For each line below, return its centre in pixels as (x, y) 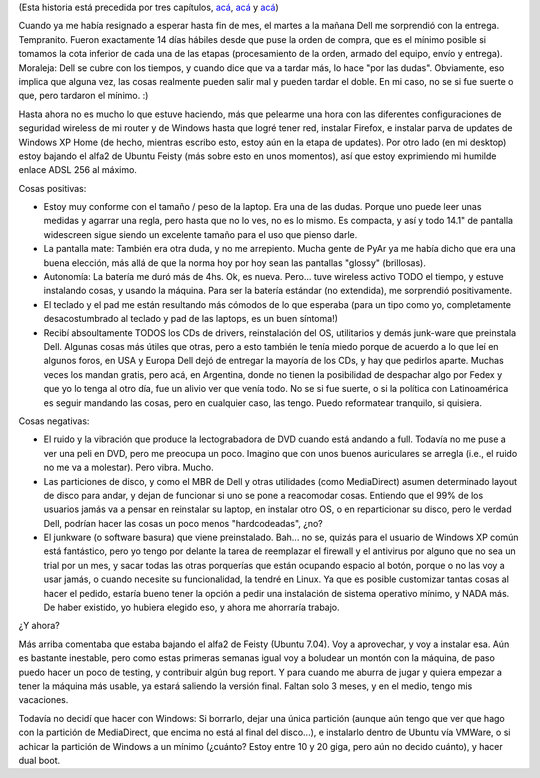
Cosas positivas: (52, 188)
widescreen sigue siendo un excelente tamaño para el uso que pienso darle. (200, 234)
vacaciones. (43, 700)
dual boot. (39, 760)
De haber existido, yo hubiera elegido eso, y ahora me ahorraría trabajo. (191, 607)
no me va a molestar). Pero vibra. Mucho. (128, 467)
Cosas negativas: (54, 421)
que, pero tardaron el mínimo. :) (83, 96)
